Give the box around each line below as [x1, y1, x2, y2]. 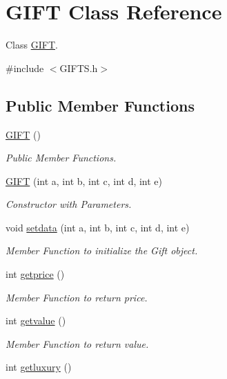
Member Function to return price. [6, 290, 148, 304]
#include [6, 60, 44, 75]
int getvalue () [6, 313, 66, 328]
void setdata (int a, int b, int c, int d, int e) [6, 220, 190, 234]
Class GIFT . [6, 37, 58, 52]
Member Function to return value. [6, 336, 149, 351]
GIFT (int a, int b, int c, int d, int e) [6, 173, 163, 188]
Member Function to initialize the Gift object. [6, 243, 198, 258]
